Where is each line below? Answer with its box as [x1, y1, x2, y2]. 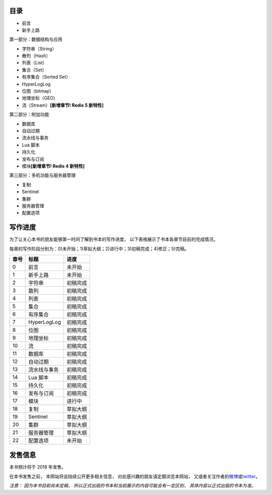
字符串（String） [22, 45, 57, 51]
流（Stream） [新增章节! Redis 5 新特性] [22, 102, 104, 108]
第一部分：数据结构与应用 [9, 36, 62, 42]
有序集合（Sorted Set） [22, 74, 71, 80]
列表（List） [22, 60, 47, 66]
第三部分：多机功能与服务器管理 [9, 172, 76, 179]
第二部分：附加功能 [9, 112, 49, 118]
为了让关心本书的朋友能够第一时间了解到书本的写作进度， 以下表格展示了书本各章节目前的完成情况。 [9, 236, 218, 242]
